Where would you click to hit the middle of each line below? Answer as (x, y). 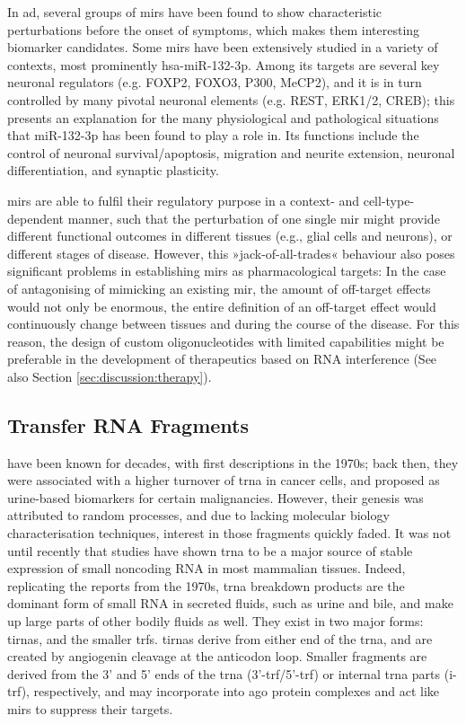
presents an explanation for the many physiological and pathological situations (223, 117)
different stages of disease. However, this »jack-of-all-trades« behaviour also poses (231, 253)
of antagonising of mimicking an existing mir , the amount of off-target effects (219, 288)
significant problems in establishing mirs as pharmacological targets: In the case (227, 271)
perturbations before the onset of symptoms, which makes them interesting (214, 29)
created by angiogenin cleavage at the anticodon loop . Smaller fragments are (217, 656)
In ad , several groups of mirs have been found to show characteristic (195, 12)
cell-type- (389, 200)
